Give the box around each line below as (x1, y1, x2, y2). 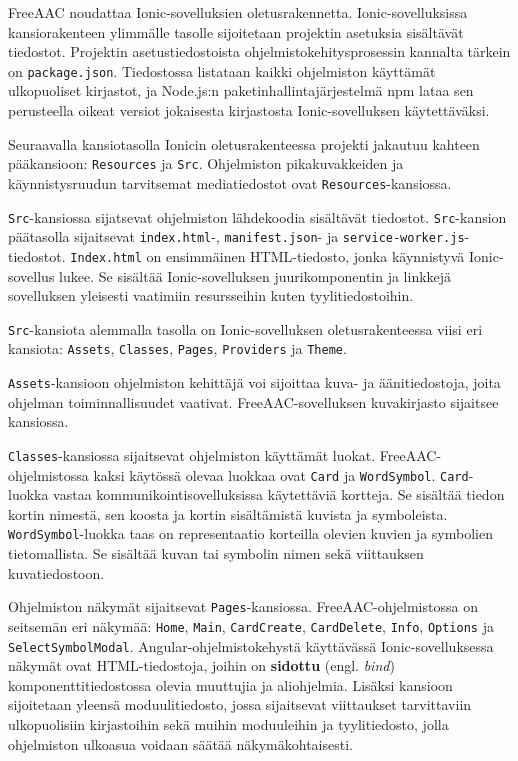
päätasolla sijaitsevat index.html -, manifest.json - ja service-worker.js (8, 226, 465, 247)
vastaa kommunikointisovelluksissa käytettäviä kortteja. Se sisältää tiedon (53, 484, 505, 505)
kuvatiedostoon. (8, 562, 105, 583)
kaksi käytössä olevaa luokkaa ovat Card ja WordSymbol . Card (93, 464, 469, 485)
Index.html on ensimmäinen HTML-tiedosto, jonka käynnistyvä (70, 245, 465, 266)
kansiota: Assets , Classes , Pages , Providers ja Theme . (8, 338, 347, 359)
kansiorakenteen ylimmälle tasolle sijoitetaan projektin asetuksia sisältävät (8, 21, 464, 42)
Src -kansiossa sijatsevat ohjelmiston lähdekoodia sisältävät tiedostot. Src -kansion (8, 206, 507, 227)
